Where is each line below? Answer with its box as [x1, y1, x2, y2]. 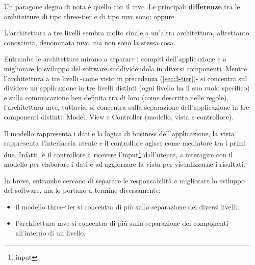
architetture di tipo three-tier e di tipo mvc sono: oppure [4, 11, 175, 21]
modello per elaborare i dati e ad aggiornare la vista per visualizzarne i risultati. [4, 158, 246, 169]
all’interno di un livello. [15, 227, 86, 237]
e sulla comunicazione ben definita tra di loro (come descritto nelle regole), [4, 92, 229, 102]
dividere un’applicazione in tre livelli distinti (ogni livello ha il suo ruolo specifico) [4, 83, 250, 93]
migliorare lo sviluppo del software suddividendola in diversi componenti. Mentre [4, 63, 247, 73]
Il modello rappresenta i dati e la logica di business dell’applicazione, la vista [4, 128, 235, 138]
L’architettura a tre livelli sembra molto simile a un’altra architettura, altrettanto [4, 28, 250, 38]
